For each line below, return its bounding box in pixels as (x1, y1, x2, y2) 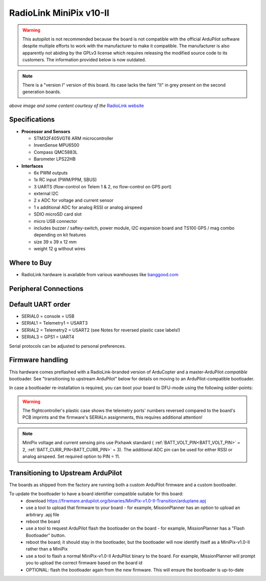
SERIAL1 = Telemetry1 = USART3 (21, 320, 88, 326)
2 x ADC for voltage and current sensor (33, 197, 114, 203)
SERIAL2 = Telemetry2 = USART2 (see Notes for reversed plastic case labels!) (21, 327, 181, 333)
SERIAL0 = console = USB (21, 313, 75, 319)
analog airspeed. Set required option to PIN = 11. (22, 454, 120, 460)
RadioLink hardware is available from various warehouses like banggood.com (21, 272, 179, 278)
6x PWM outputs (33, 170, 68, 176)
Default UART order (9, 300, 71, 308)
